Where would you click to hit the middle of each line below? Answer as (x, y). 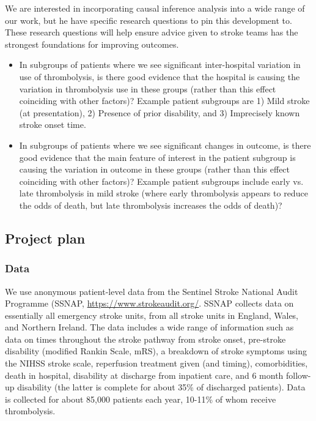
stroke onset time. (53, 125)
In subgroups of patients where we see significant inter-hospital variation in (160, 65)
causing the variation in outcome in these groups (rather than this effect (155, 169)
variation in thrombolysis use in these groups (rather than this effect (148, 88)
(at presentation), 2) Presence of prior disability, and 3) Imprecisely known (160, 112)
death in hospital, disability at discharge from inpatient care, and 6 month (144, 375)
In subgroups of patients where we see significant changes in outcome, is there (165, 145)
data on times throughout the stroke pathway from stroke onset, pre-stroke (145, 339)
